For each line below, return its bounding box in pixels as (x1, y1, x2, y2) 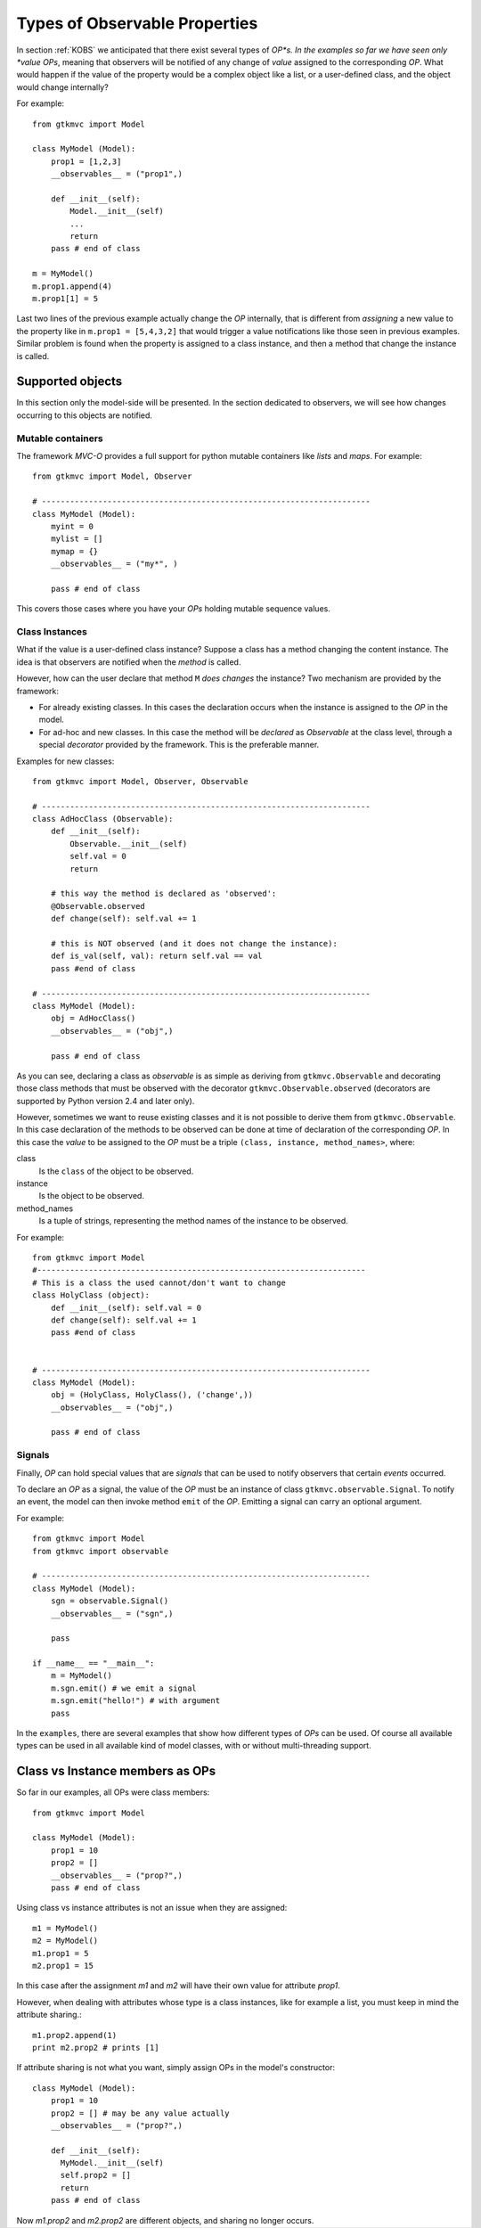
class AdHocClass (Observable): (32, 814, 174, 824)
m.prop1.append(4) (32, 281, 113, 291)
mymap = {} (50, 546, 99, 556)
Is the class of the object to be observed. (38, 1166, 194, 1176)
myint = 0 (50, 521, 94, 531)
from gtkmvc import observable (32, 1546, 169, 1556)
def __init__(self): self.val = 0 (50, 1302, 202, 1313)
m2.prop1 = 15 (32, 1961, 94, 1970)
